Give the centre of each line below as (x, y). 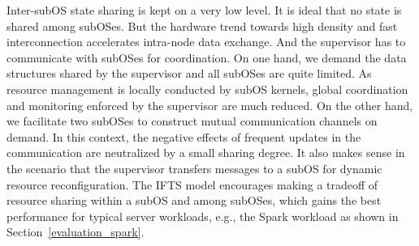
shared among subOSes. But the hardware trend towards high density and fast (202, 25)
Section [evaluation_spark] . (76, 232)
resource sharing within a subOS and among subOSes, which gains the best (194, 200)
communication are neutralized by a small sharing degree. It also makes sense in (206, 153)
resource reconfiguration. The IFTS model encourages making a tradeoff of (192, 184)
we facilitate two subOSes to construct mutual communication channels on (192, 121)
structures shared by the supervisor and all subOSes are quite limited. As (189, 73)
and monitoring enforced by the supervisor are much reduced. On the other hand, (210, 105)
